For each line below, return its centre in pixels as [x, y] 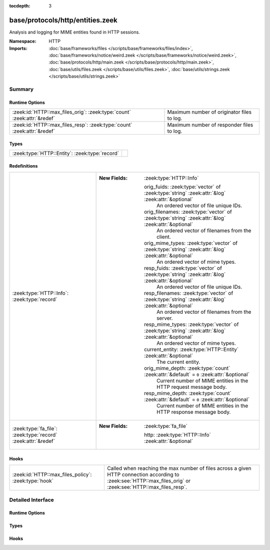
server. [165, 318]
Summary [21, 89]
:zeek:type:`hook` [33, 481]
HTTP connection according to [143, 474]
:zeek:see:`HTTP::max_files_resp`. [147, 487]
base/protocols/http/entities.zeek [63, 20]
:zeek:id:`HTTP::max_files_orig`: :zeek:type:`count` [71, 112]
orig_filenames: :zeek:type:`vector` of [188, 212]
